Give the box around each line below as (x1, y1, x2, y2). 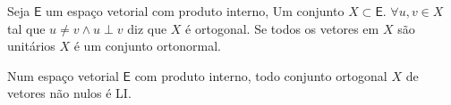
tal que (7, 19, 46, 37)
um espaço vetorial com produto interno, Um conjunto (45, 2, 345, 20)
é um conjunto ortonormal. (73, 36, 221, 55)
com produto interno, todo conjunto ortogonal (134, 66, 387, 85)
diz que (127, 19, 167, 37)
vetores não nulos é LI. (7, 84, 132, 102)
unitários (7, 36, 55, 55)
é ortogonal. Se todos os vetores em (185, 19, 379, 37)
